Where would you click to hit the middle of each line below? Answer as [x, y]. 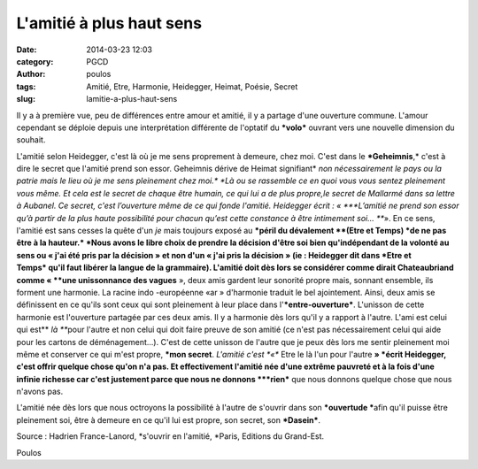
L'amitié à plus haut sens [109, 23]
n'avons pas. [40, 392]
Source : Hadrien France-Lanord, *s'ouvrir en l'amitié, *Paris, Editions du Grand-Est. [170, 436]
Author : [31, 74]
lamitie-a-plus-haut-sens [132, 99]
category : [35, 61]
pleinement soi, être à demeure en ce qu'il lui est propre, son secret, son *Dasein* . [169, 419]
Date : [27, 50]
